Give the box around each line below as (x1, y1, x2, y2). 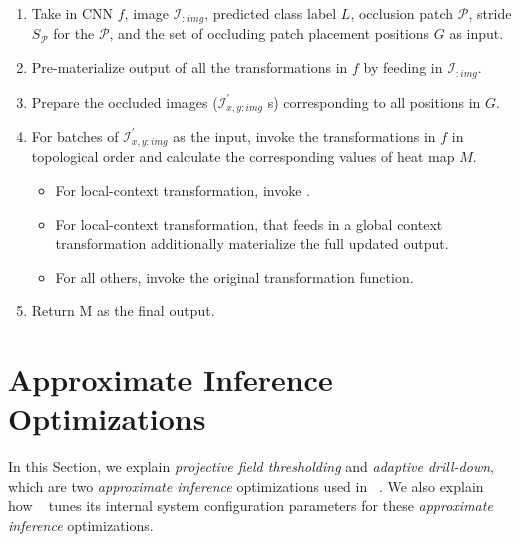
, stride (468, 3, 512, 23)
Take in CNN (31, 3, 114, 23)
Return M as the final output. (31, 300, 215, 321)
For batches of (31, 125, 119, 146)
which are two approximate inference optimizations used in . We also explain (8, 475, 484, 496)
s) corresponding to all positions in (267, 91, 481, 112)
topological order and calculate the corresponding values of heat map (31, 146, 455, 167)
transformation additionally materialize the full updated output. (55, 233, 449, 254)
